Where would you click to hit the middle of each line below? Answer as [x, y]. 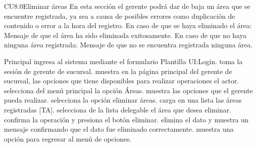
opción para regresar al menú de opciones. [68, 138]
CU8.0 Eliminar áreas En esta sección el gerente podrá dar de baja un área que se [127, 6]
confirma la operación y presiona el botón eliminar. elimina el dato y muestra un [126, 119]
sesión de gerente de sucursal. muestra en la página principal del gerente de [118, 71]
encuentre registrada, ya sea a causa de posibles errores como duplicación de [120, 16]
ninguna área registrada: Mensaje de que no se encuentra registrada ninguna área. [128, 45]
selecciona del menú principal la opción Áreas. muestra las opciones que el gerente [128, 90]
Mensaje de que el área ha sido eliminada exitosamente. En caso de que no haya [125, 35]
